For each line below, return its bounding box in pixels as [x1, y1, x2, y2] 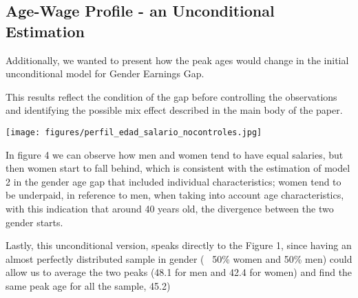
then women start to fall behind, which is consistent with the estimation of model [6, 161, 350, 175]
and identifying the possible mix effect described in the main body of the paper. [6, 103, 343, 117]
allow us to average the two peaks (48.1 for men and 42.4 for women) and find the [6, 265, 352, 279]
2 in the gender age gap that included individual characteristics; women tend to [6, 174, 341, 188]
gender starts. [6, 215, 63, 229]
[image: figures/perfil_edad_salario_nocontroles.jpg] [6, 127, 262, 137]
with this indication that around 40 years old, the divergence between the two [6, 201, 334, 215]
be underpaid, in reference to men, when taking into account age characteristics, [6, 188, 344, 202]
